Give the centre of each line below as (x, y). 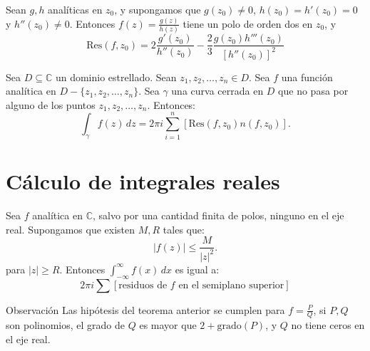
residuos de (143, 285)
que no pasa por (313, 91)
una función (307, 77)
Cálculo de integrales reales (143, 181)
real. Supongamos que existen (71, 229)
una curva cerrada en (217, 91)
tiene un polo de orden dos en (248, 23)
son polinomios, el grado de (66, 325)
